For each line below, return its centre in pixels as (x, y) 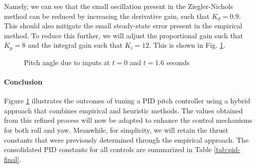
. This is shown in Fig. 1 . (187, 45)
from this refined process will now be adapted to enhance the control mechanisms (128, 120)
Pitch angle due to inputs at (67, 62)
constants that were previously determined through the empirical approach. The (126, 139)
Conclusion (23, 82)
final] (12, 159)
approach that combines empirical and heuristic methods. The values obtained (124, 110)
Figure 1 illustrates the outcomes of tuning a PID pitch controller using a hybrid (127, 101)
